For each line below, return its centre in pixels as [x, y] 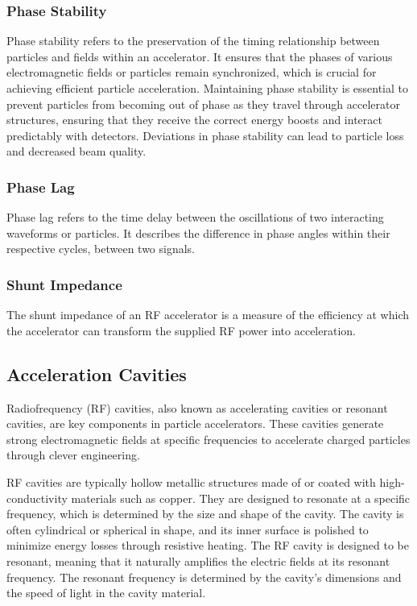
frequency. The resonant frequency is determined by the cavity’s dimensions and [204, 577]
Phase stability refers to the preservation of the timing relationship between [193, 41]
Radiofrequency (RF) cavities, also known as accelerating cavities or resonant [197, 407]
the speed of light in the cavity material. [106, 593]
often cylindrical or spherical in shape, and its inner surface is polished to [188, 529]
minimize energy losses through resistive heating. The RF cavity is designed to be [208, 545]
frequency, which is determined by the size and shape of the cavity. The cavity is [205, 514]
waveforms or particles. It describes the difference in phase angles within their [198, 232]
